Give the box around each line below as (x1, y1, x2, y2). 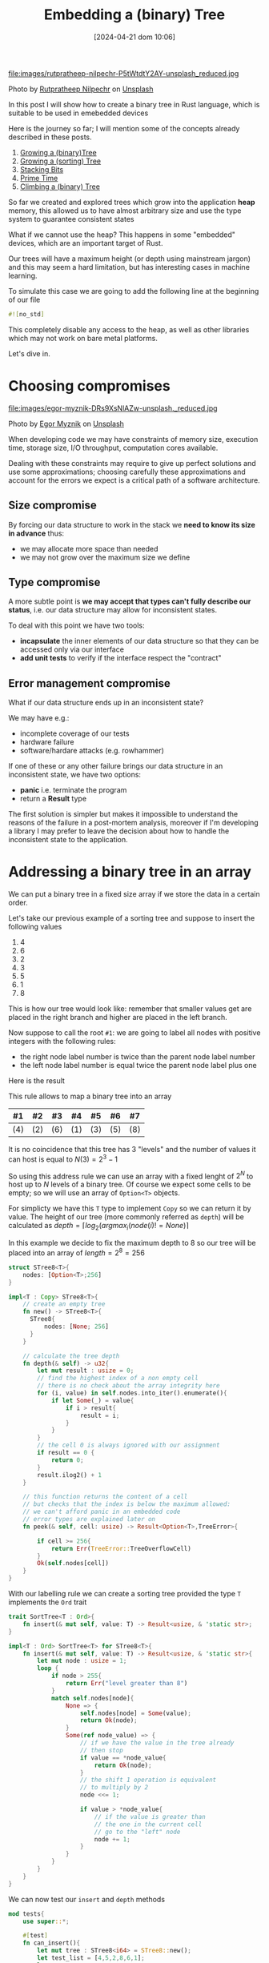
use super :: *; (22, 1917, 70, 1925)
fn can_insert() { (22, 1939, 81, 1947)
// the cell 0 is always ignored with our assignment (37, 1441, 220, 1450)
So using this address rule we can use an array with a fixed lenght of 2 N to (8, 1170, 254, 1181)
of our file (8, 295, 41, 304)
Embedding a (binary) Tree (43, 6, 226, 24)
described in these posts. (8, 132, 92, 142)
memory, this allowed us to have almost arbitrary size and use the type (8, 206, 242, 215)
